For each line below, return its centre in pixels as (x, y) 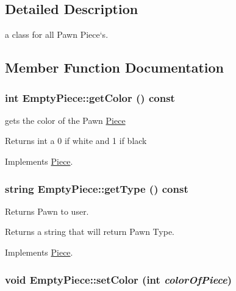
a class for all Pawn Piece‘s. (57, 34)
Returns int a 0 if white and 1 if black (76, 141)
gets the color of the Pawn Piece (65, 120)
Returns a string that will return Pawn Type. (90, 232)
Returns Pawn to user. (47, 211)
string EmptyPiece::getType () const (97, 188)
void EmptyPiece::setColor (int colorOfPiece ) (119, 279)
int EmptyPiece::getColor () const (90, 97)
